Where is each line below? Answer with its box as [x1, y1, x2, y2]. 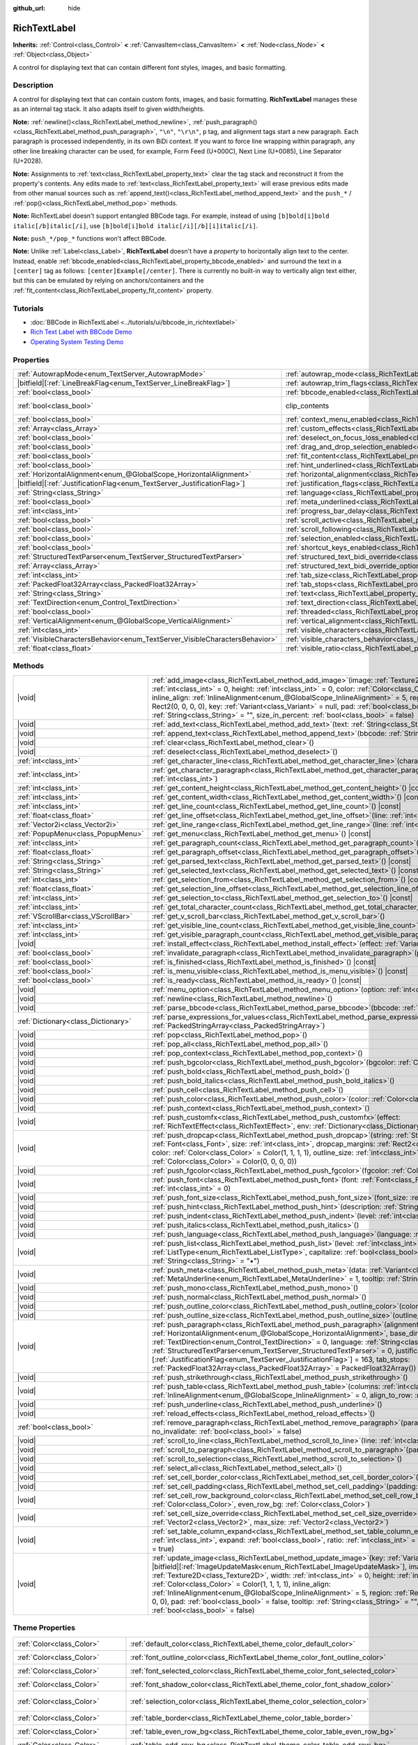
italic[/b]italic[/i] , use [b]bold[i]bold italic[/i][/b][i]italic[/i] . [13, 221, 258, 230]
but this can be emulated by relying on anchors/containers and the [13, 276, 205, 285]
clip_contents [285, 401, 330, 410]
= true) [151, 1543, 174, 1553]
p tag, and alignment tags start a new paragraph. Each [202, 128, 359, 135]
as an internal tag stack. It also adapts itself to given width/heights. [13, 105, 205, 113]
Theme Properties [13, 1623, 76, 1633]
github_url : [13, 4, 45, 12]
